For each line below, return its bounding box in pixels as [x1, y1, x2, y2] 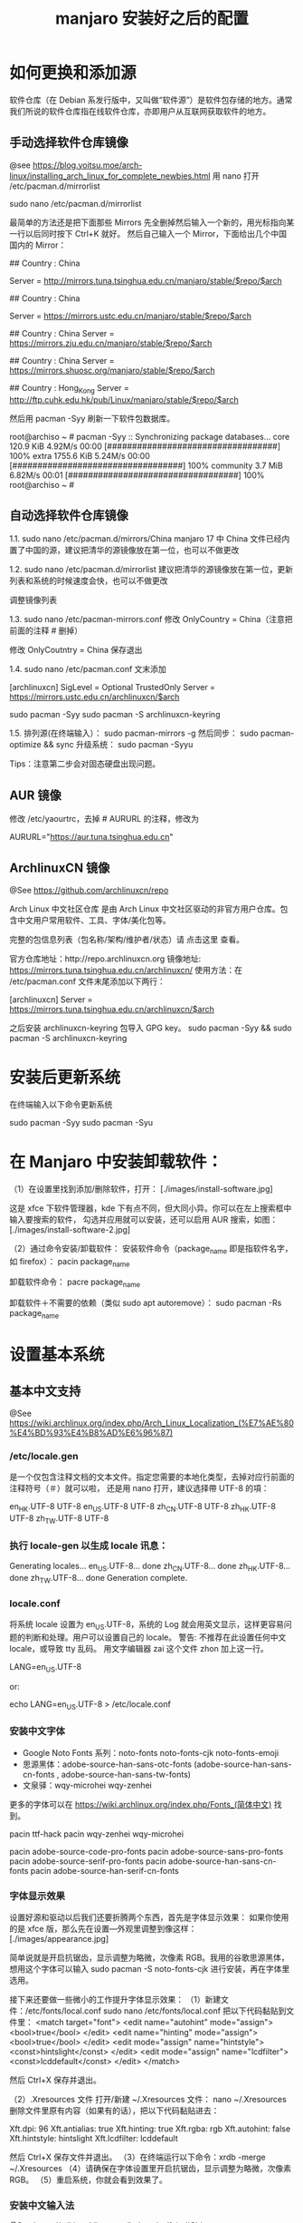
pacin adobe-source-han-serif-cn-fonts [30, 1865, 179, 1876]
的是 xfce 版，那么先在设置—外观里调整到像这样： [9, 1924, 197, 1935]
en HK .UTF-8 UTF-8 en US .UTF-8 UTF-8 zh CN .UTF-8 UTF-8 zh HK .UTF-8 [9, 1501, 276, 1515]
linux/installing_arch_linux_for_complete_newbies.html [9, 170, 211, 181]
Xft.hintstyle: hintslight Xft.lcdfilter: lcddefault [9, 2133, 178, 2144]
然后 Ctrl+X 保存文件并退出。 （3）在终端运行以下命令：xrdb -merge [9, 2151, 266, 2163]
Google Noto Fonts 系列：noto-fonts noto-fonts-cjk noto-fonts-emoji [22, 1747, 279, 1758]
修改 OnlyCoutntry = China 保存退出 [9, 645, 143, 656]
